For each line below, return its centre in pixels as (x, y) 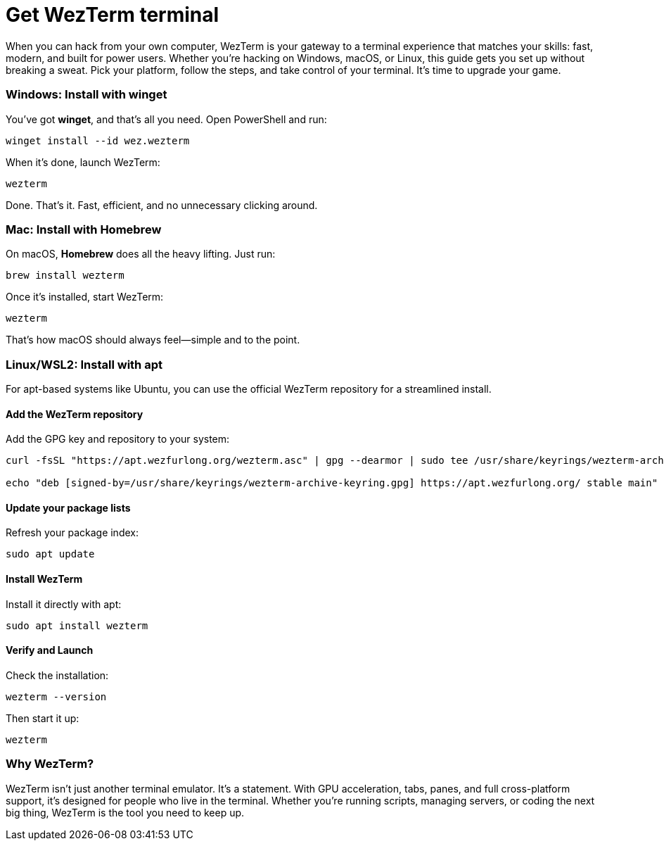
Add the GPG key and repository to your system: (118, 439)
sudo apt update (50, 554)
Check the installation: (57, 675)
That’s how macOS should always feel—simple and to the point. (153, 340)
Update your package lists (68, 507)
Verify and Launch (50, 650)
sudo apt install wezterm (77, 625)
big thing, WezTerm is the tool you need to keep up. (125, 812)
